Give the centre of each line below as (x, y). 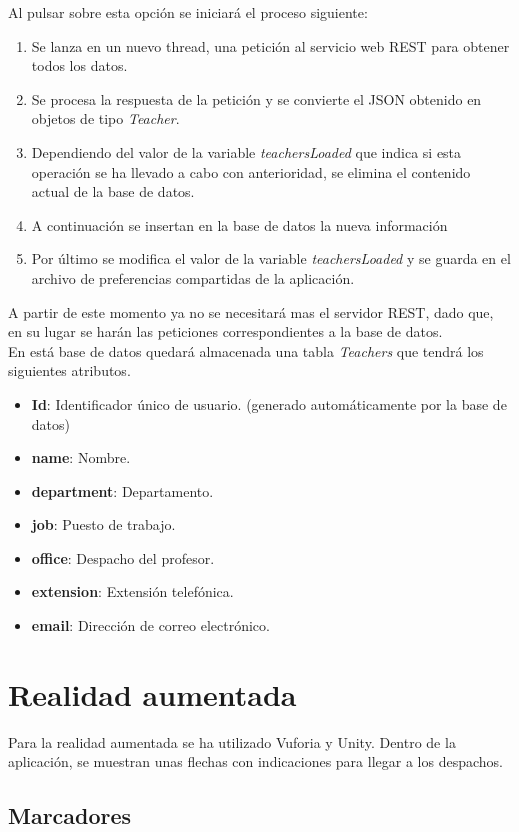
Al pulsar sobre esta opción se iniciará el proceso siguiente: (188, 12)
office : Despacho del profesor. (123, 557)
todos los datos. (79, 65)
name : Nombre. (81, 457)
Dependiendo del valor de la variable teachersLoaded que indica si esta (246, 151)
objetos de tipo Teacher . (105, 118)
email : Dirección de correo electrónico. (150, 625)
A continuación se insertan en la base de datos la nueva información (239, 224)
